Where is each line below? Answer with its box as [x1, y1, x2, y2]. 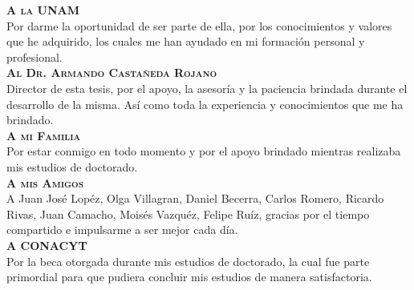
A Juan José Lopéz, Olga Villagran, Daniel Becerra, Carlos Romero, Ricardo [6, 190, 384, 207]
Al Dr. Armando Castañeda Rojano [6, 64, 217, 81]
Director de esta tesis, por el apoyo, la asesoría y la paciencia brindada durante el [6, 79, 408, 96]
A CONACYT [6, 236, 87, 253]
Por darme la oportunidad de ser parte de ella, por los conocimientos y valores [6, 17, 392, 34]
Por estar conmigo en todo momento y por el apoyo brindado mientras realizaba [6, 143, 401, 159]
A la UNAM [6, 2, 79, 18]
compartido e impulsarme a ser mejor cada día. [6, 221, 238, 238]
